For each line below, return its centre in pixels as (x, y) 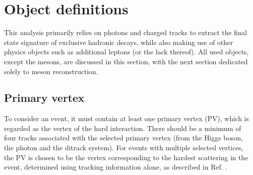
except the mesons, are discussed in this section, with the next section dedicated (126, 61)
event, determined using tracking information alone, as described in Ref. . (116, 167)
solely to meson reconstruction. (51, 71)
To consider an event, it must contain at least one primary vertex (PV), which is (126, 118)
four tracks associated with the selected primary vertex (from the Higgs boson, (124, 138)
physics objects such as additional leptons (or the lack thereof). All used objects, (126, 52)
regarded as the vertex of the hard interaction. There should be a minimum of (123, 128)
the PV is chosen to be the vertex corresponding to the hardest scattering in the (126, 157)
